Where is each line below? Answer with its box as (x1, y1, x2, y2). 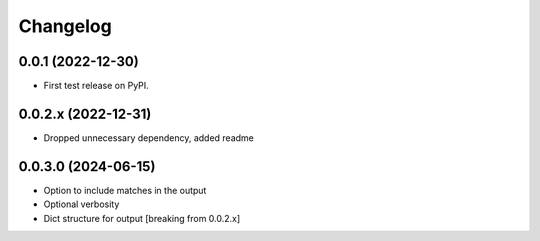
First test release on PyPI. (43, 80, 149, 92)
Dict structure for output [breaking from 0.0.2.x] (43, 212, 241, 224)
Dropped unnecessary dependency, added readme (43, 131, 254, 144)
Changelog (18, 15, 112, 37)
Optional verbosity (43, 198, 120, 210)
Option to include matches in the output (43, 184, 207, 196)
